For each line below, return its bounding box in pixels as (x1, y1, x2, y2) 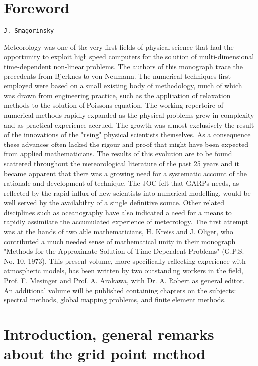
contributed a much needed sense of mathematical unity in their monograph (4, 236, 236, 246)
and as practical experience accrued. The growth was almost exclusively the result (4, 119, 254, 130)
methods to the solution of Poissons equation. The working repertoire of (4, 100, 223, 110)
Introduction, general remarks (4, 324, 214, 344)
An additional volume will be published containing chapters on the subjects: (4, 285, 236, 295)
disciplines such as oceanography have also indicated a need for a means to (4, 207, 232, 217)
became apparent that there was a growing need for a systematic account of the (4, 168, 247, 178)
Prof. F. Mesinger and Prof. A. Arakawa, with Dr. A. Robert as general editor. (4, 275, 245, 286)
